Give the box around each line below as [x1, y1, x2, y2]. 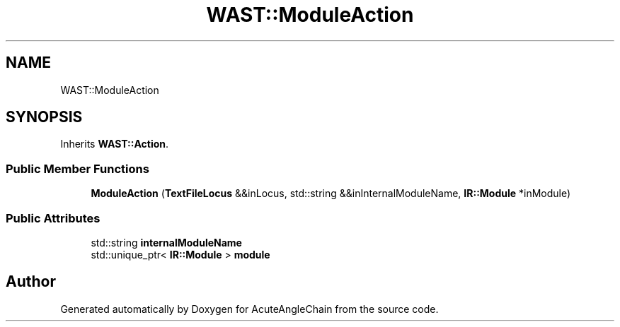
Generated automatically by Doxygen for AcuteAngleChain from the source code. [60, 302, 439, 315]
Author [6, 273, 56, 291]
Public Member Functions [6, 161, 149, 176]
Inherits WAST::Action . [60, 138, 169, 150]
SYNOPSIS [6, 108, 83, 126]
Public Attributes [6, 210, 101, 225]
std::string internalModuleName [91, 236, 242, 249]
